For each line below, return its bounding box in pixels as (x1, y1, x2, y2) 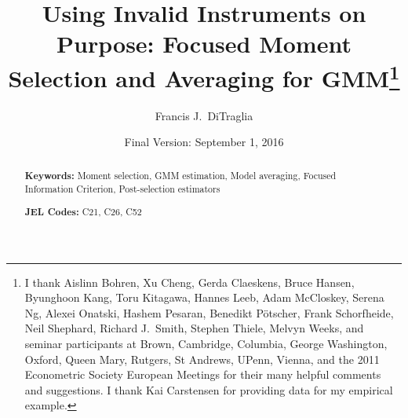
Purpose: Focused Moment (56, 27, 352, 60)
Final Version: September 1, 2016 (124, 134, 284, 150)
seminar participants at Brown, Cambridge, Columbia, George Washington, (24, 335, 388, 352)
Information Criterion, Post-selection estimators (24, 182, 220, 196)
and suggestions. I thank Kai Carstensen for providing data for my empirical (24, 381, 393, 398)
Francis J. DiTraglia (155, 107, 253, 123)
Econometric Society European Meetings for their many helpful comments (24, 366, 381, 383)
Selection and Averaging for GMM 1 (8, 58, 400, 93)
